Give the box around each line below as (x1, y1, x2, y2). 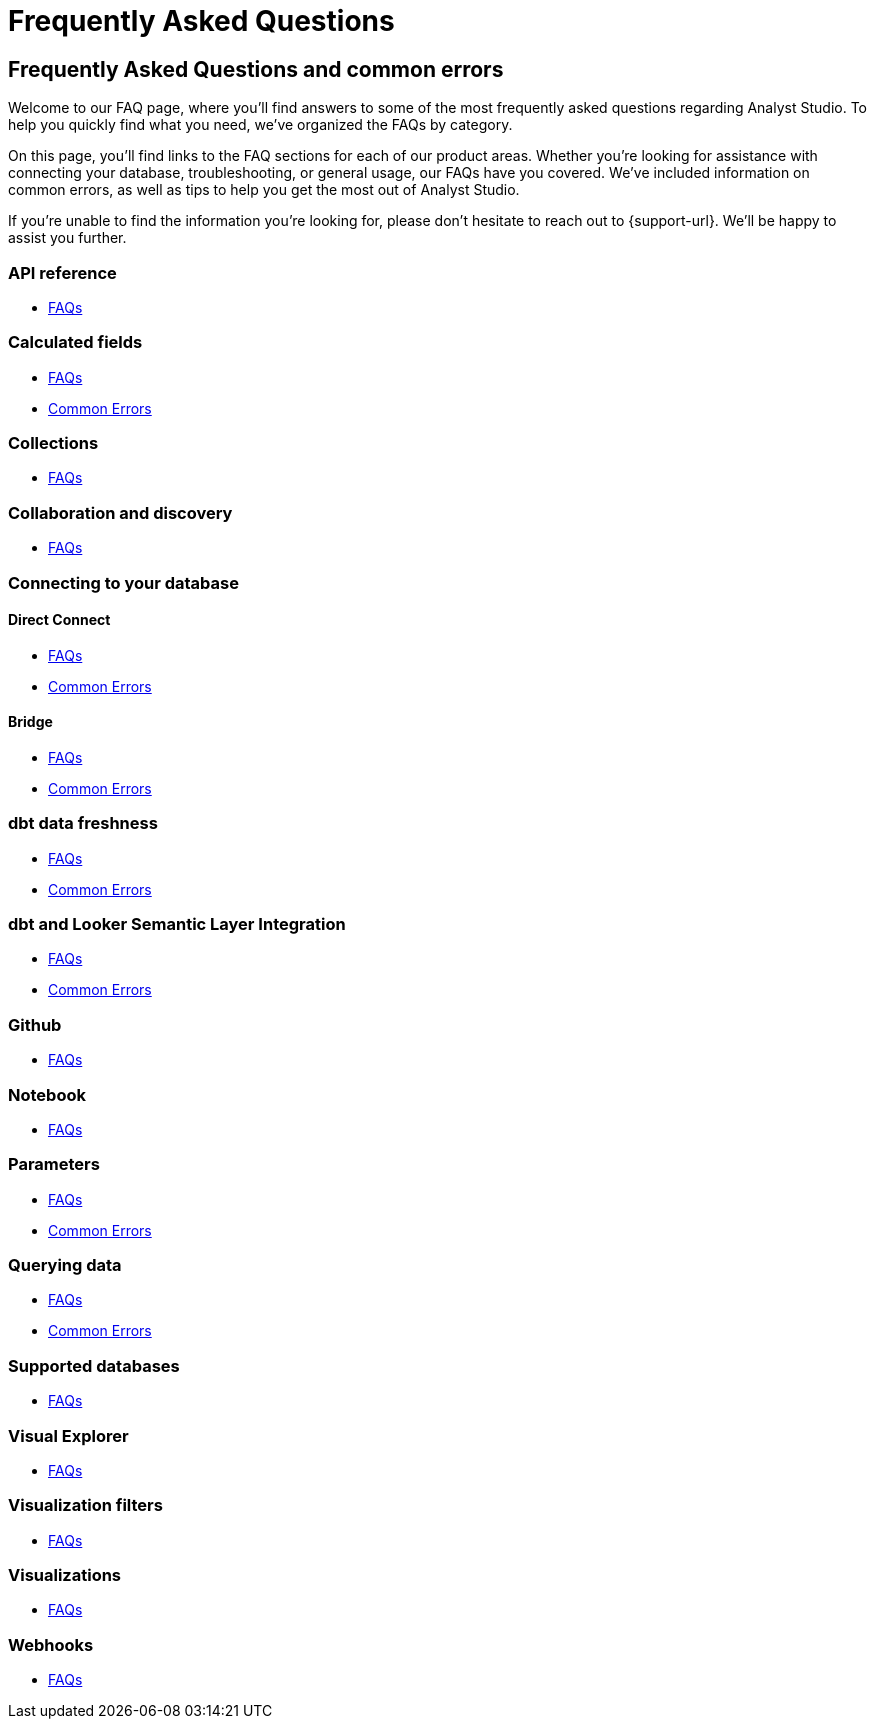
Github (8, 1014, 62, 1035)
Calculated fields (8, 332, 143, 353)
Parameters (8, 1154, 100, 1175)
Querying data (8, 1255, 122, 1276)
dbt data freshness (8, 813, 158, 834)
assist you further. (8, 229, 127, 247)
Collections (8, 433, 99, 454)
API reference (8, 262, 117, 283)
